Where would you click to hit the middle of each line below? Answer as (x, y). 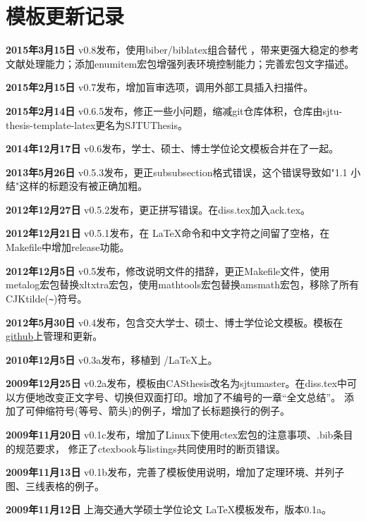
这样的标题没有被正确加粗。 (84, 186)
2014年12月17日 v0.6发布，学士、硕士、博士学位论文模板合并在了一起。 (172, 148)
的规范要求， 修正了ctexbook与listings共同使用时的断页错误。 (146, 448)
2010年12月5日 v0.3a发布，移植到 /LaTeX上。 (112, 359)
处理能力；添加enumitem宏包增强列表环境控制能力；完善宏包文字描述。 (190, 63)
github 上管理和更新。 (54, 336)
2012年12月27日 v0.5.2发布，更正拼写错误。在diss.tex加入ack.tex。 (158, 209)
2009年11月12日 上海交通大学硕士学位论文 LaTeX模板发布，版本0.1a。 (169, 509)
